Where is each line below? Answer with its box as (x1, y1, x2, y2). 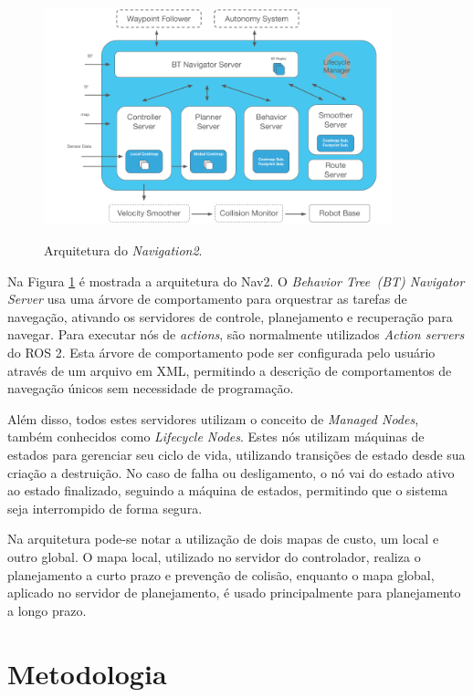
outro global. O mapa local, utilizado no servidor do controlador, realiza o (7, 546, 421, 566)
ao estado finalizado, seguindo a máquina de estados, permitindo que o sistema (7, 481, 448, 500)
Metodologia (7, 654, 167, 692)
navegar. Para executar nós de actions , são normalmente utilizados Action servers (7, 325, 465, 344)
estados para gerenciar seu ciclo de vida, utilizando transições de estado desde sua (7, 445, 466, 464)
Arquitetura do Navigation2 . (44, 241, 203, 260)
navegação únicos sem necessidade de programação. (7, 379, 294, 398)
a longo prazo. (7, 600, 87, 619)
